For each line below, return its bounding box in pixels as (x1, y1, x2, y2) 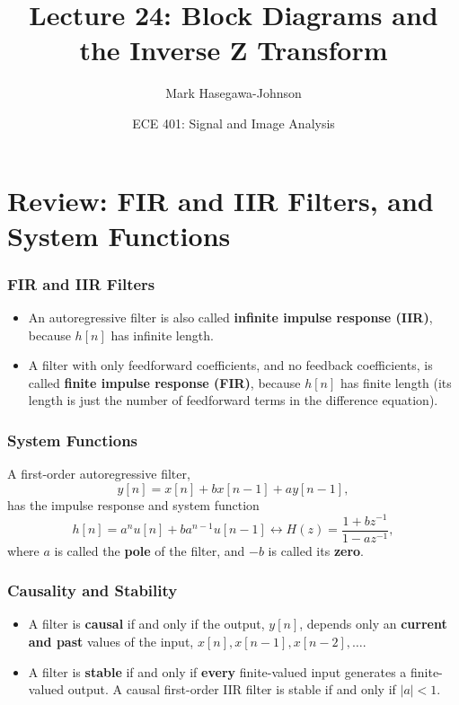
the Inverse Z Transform (79, 31, 388, 68)
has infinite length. (110, 325, 214, 344)
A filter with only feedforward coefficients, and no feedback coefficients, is (28, 356, 433, 375)
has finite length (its (340, 373, 452, 392)
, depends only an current (299, 614, 447, 633)
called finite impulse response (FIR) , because (28, 373, 301, 392)
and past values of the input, (28, 632, 194, 651)
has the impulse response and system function (7, 495, 260, 514)
